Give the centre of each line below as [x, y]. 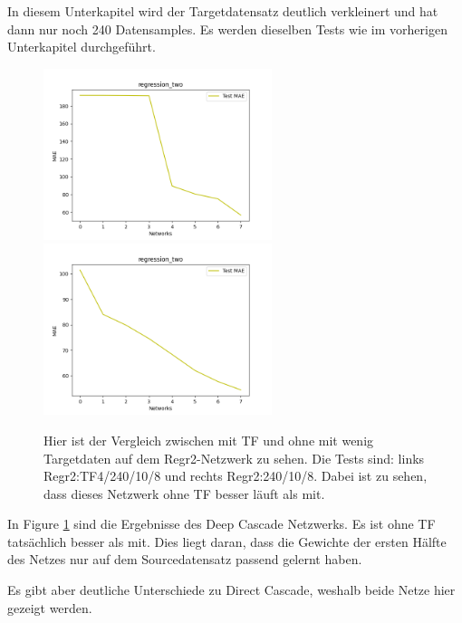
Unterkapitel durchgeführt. [82, 47]
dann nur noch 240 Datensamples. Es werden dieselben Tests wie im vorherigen [227, 29]
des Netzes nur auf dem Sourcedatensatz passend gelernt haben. [185, 559]
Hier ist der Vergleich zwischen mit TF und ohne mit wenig [209, 440]
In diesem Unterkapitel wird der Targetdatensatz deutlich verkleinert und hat [223, 11]
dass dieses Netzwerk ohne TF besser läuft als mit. [184, 493]
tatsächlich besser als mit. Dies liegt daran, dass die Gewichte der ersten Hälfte [227, 541]
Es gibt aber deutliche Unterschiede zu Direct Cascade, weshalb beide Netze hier [231, 590]
